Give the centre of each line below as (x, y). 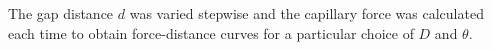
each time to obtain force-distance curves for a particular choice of (211, 32)
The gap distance (61, 13)
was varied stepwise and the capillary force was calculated (306, 13)
